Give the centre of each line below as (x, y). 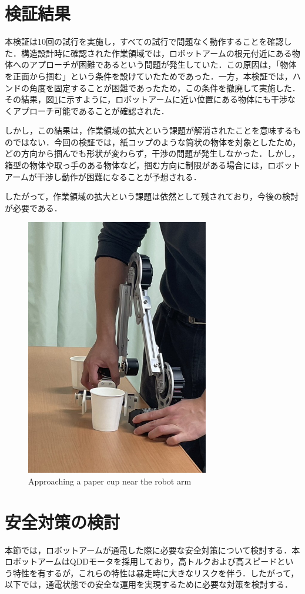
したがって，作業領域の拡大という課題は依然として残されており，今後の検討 (152, 196)
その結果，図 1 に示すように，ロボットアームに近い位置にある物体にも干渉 (146, 99)
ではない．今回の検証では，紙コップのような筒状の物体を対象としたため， (157, 142)
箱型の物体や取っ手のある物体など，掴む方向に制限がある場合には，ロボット (153, 165)
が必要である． (33, 208)
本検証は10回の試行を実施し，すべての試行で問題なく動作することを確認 (144, 42)
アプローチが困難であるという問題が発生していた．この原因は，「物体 (163, 64)
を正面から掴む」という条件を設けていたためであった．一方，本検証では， (149, 76)
